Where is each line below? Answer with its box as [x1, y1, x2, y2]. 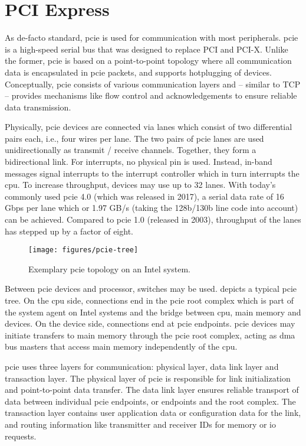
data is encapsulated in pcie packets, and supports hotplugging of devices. [5, 66, 272, 78]
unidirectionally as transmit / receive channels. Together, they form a [5, 144, 256, 156]
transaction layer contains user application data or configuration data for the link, [5, 406, 301, 419]
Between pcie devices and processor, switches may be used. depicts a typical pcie [5, 282, 297, 295]
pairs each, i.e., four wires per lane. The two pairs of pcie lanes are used [5, 132, 264, 144]
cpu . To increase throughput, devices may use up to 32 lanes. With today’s [5, 178, 276, 191]
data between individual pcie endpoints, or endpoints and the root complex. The [5, 395, 296, 407]
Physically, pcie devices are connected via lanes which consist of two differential [5, 121, 292, 133]
